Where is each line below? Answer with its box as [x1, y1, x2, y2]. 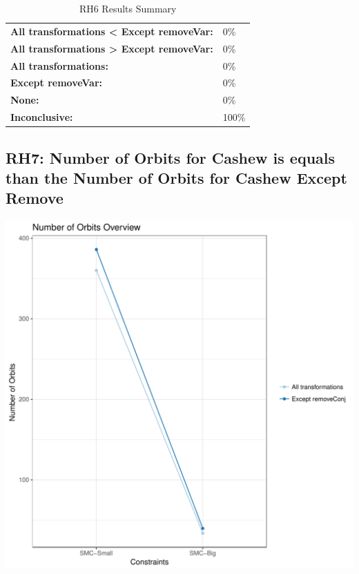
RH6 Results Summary [79, 1, 177, 15]
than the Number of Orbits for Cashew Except [6, 166, 347, 188]
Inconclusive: [10, 110, 73, 124]
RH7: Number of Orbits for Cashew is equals [6, 146, 336, 168]
